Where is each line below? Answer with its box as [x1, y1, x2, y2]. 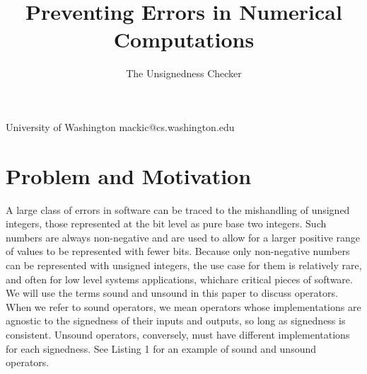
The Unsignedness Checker [126, 66, 242, 81]
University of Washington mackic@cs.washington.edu [6, 119, 235, 134]
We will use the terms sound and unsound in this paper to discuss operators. [6, 285, 338, 300]
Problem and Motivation [6, 161, 252, 190]
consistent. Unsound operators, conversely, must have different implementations [6, 327, 350, 341]
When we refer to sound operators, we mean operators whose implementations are [6, 299, 361, 314]
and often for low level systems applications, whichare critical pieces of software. [6, 271, 353, 286]
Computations [113, 25, 255, 54]
